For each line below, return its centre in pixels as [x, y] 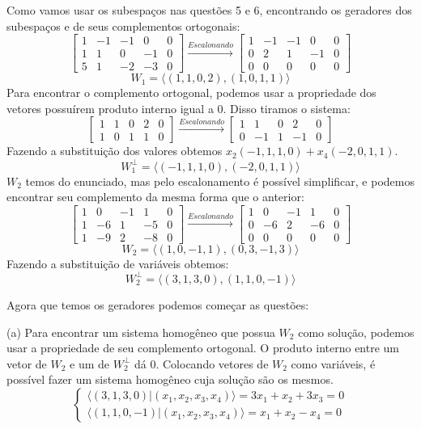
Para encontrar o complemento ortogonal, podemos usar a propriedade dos [191, 93]
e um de [90, 363]
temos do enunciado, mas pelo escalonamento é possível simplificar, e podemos [220, 181]
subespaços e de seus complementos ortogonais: [123, 25]
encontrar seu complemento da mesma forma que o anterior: [155, 197]
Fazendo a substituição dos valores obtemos [115, 151]
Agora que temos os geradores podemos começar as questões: [158, 304]
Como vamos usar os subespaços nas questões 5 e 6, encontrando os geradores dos [209, 10]
